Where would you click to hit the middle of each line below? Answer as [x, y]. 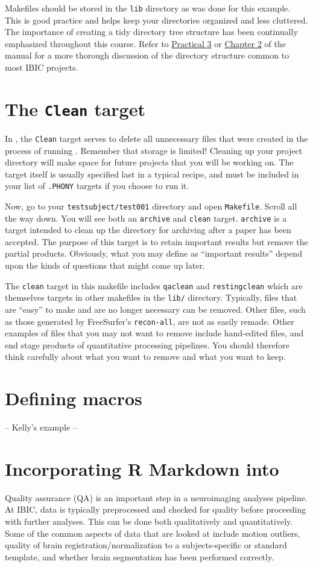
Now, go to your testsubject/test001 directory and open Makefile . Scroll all [151, 206]
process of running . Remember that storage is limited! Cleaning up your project [154, 150]
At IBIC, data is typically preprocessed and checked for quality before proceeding [156, 509]
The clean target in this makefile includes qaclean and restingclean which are [154, 285]
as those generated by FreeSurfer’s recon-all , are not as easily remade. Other [150, 321]
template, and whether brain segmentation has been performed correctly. [140, 556]
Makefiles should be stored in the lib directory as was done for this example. [148, 8]
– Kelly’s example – [41, 427]
